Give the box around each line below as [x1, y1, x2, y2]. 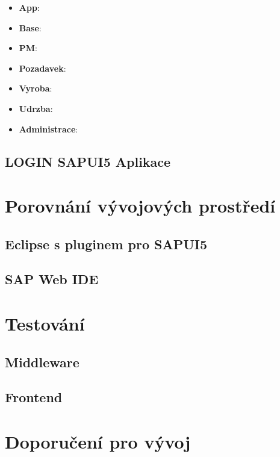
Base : [19, 21, 42, 34]
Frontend [5, 388, 63, 406]
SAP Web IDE [5, 270, 99, 288]
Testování [5, 311, 85, 336]
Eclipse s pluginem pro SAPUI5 [5, 234, 208, 253]
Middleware [5, 352, 79, 371]
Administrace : [19, 122, 78, 135]
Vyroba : [19, 82, 52, 95]
